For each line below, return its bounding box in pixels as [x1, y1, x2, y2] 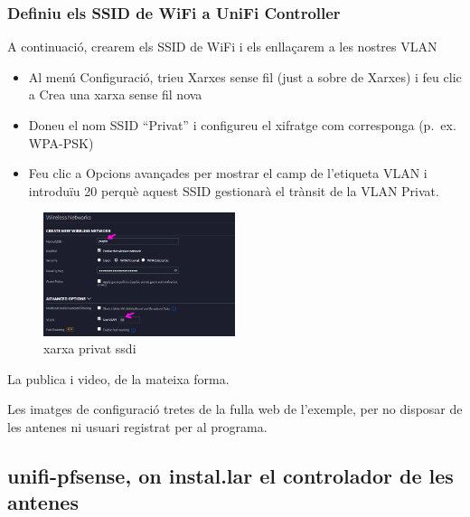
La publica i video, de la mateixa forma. [7, 369, 230, 388]
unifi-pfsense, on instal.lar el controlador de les [7, 461, 454, 489]
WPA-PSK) [28, 133, 94, 152]
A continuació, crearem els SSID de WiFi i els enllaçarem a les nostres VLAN [7, 37, 437, 56]
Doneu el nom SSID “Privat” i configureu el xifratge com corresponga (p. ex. [28, 116, 456, 134]
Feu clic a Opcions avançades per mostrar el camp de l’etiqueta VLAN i [28, 164, 428, 183]
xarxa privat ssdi [43, 339, 136, 358]
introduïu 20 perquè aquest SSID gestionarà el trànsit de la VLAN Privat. [28, 181, 439, 200]
